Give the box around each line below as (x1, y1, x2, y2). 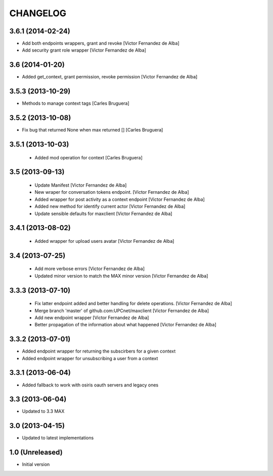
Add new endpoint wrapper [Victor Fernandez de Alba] (34, 314, 149, 321)
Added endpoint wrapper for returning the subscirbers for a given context (22, 348, 176, 354)
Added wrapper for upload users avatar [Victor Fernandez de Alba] (34, 238, 174, 244)
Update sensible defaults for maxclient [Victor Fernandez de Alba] (34, 210, 172, 217)
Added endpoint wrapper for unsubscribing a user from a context (22, 355, 158, 361)
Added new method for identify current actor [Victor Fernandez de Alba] (34, 203, 186, 209)
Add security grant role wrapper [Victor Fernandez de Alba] (22, 47, 147, 53)
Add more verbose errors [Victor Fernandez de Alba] (34, 266, 145, 272)
